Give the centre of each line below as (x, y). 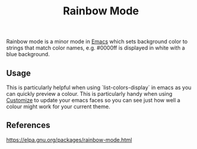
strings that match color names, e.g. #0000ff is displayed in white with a (95, 48)
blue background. (28, 54)
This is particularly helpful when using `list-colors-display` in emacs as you (99, 87)
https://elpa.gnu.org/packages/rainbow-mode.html (69, 139)
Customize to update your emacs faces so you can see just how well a (93, 100)
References (28, 125)
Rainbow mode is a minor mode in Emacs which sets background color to (97, 42)
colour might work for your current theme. (58, 107)
